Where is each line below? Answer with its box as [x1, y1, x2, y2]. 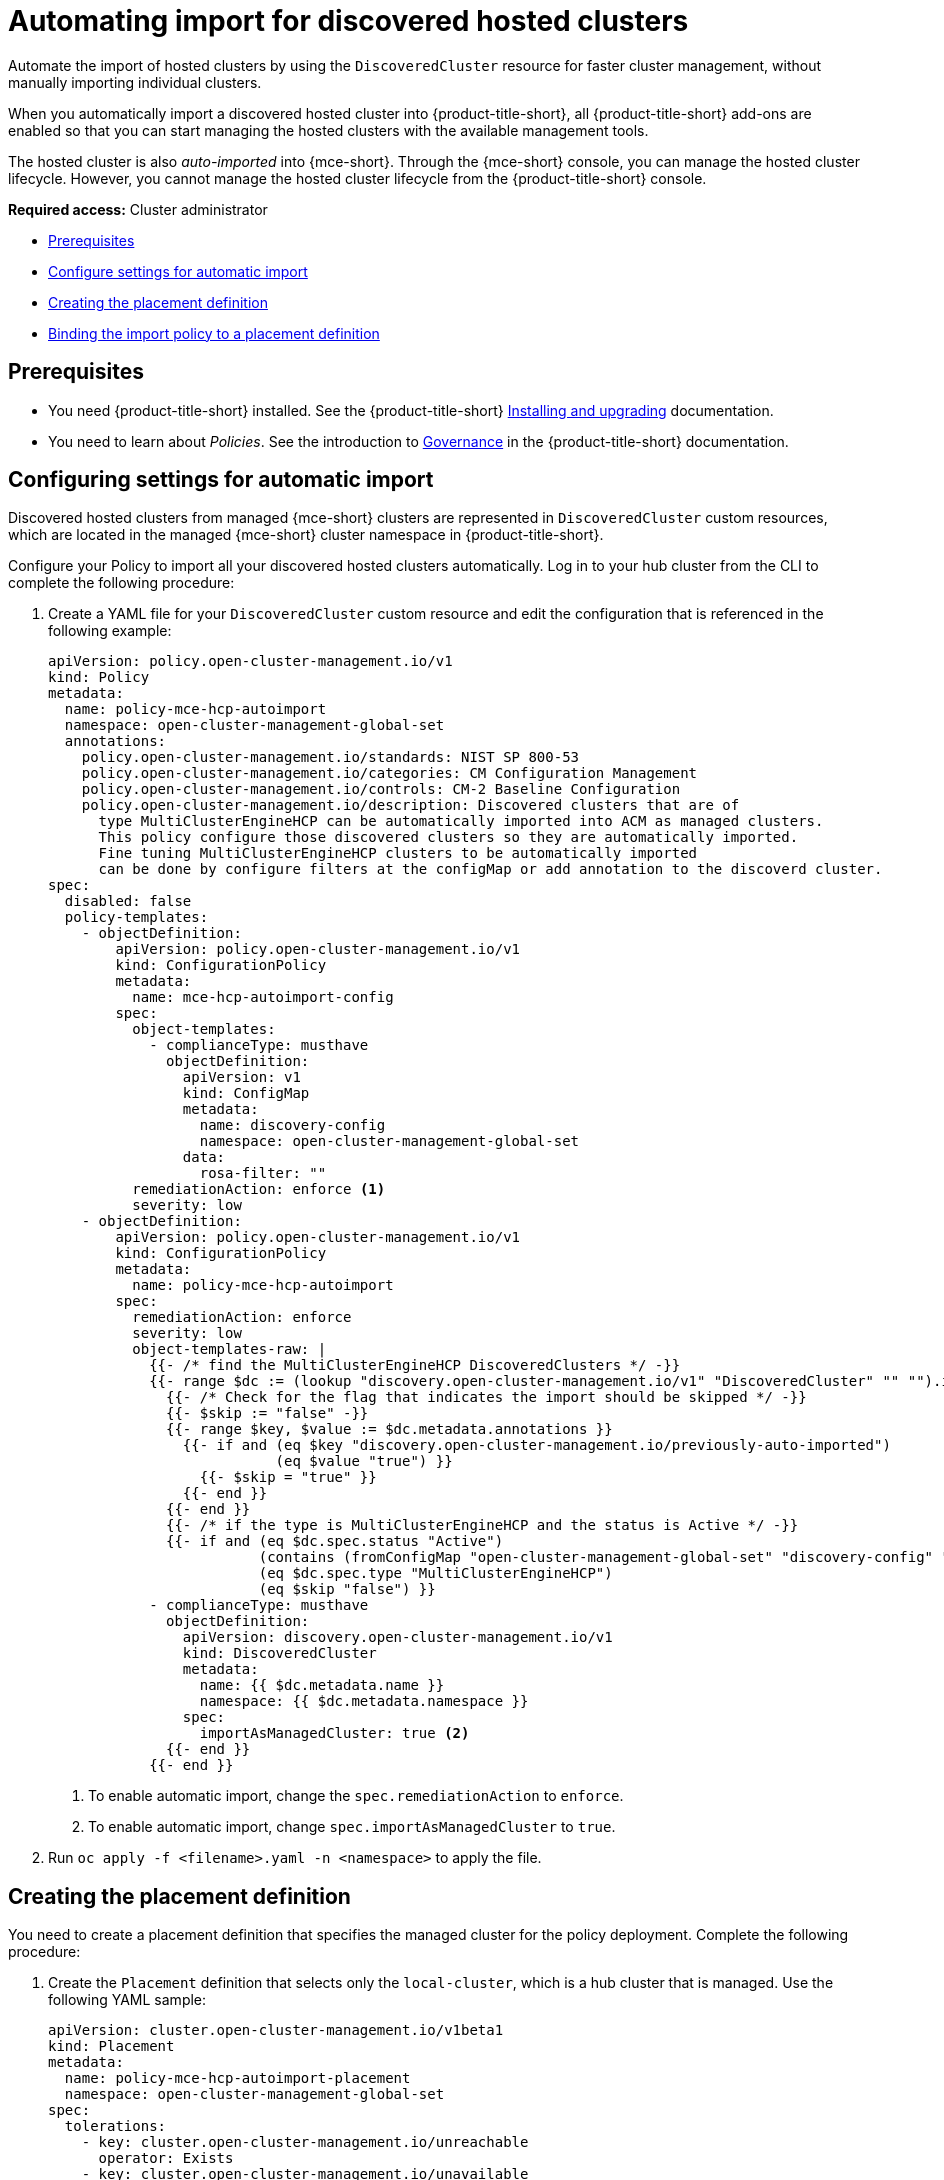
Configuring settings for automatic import [8, 467, 434, 493]
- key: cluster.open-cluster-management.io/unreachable [81, 2134, 529, 2151]
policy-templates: [64, 909, 209, 926]
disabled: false [64, 893, 192, 910]
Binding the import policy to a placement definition [48, 324, 380, 342]
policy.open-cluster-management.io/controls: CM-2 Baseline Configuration [81, 781, 681, 798]
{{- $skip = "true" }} [199, 1469, 377, 1486]
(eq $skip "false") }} [258, 1581, 436, 1598]
